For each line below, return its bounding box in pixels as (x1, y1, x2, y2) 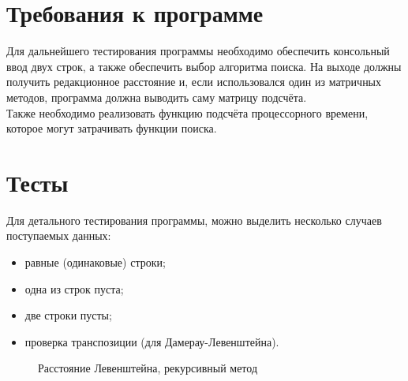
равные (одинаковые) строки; (24, 254, 166, 270)
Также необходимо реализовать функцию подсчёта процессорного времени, (6, 104, 369, 121)
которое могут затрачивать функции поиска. (6, 120, 217, 136)
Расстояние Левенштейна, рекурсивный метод (38, 360, 258, 376)
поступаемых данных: (6, 227, 111, 244)
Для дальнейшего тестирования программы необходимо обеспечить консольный (6, 43, 390, 59)
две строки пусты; (24, 307, 112, 323)
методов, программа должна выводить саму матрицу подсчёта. (6, 88, 307, 105)
